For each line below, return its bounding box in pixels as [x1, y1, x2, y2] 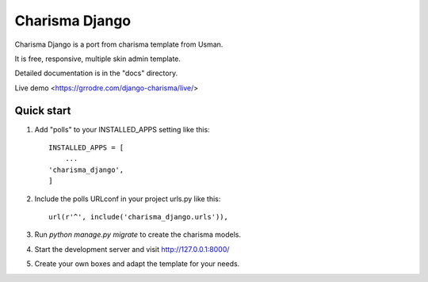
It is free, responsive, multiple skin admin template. [14, 54, 182, 63]
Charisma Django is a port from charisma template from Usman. [14, 40, 224, 49]
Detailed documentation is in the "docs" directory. [14, 68, 178, 78]
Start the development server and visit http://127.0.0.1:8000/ [34, 244, 230, 253]
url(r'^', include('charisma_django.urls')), [48, 212, 229, 221]
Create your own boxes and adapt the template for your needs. [34, 259, 240, 269]
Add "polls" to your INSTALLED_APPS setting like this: [34, 124, 210, 134]
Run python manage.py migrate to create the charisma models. [34, 230, 242, 239]
